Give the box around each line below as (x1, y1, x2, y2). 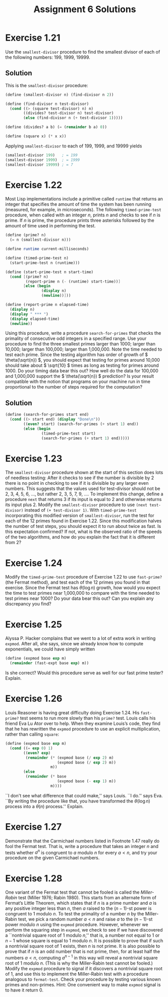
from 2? (5, 540, 22, 546)
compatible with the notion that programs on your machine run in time (5, 378, 150, 385)
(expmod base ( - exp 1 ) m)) (57, 779, 116, 784)
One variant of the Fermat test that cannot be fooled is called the (5, 889, 140, 895)
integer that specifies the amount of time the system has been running (5, 201, 151, 207)
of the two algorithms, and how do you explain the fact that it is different (5, 534, 155, 540)
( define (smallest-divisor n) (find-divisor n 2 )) (5, 92, 114, 97)
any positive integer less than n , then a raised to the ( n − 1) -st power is (5, 905, 152, 911)
